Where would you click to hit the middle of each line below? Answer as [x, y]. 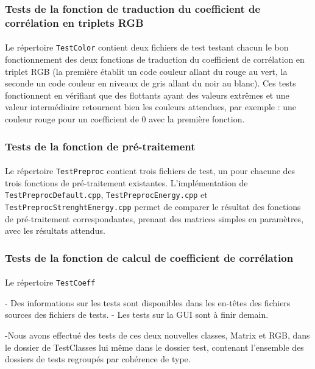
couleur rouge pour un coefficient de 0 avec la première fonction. [125, 118]
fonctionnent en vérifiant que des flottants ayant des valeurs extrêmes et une [147, 95]
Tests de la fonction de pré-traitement [100, 146]
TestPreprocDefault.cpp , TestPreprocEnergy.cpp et [106, 195]
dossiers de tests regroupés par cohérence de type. [98, 359]
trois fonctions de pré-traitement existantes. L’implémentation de [126, 182]
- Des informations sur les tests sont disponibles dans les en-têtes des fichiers [148, 302]
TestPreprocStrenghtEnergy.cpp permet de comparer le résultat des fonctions [153, 206]
